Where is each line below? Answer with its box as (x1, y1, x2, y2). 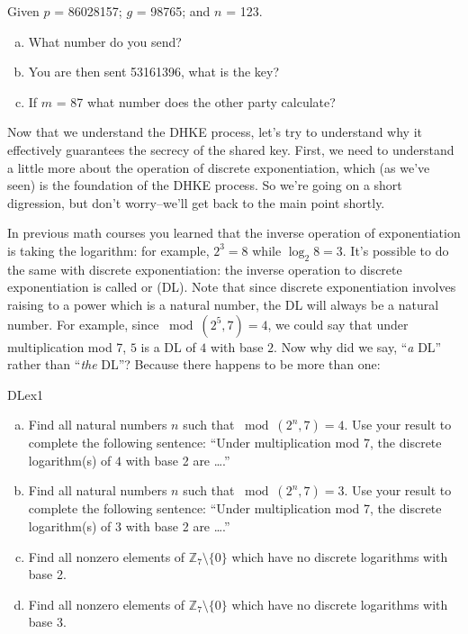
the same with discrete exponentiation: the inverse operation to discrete (7, 259, 402, 278)
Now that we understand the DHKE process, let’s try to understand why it (7, 122, 422, 141)
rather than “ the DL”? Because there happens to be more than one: (7, 355, 381, 374)
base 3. (28, 612, 67, 631)
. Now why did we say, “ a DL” (274, 337, 442, 356)
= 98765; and (136, 2, 211, 20)
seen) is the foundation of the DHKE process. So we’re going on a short (7, 176, 402, 195)
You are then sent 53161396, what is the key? (28, 62, 280, 81)
